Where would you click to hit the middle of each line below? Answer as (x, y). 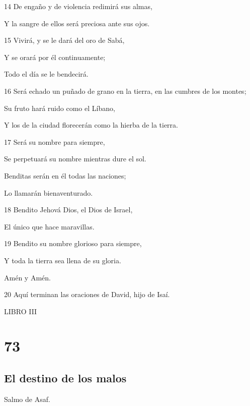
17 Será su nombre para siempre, (55, 141)
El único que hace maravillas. (49, 226)
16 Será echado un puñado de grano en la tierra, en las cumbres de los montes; (125, 91)
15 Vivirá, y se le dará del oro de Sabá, (64, 40)
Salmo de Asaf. (27, 399)
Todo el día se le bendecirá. (46, 74)
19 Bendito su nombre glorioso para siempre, (73, 243)
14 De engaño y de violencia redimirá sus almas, (78, 6)
